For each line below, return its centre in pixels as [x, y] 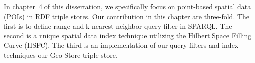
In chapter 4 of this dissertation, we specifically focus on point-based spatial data [127, 6]
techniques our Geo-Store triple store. [61, 54]
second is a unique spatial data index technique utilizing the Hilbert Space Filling [128, 35]
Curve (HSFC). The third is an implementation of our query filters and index [121, 45]
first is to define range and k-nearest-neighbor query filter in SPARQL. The [118, 26]
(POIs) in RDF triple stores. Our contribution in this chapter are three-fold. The [127, 16]
